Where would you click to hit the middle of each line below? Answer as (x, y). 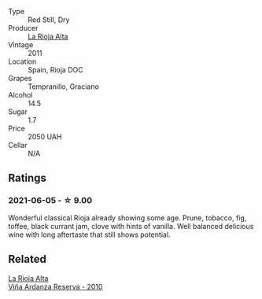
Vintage (21, 45)
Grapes (20, 78)
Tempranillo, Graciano (64, 87)
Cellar (18, 145)
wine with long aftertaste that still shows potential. (89, 234)
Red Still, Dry (49, 20)
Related (28, 259)
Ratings (28, 178)
